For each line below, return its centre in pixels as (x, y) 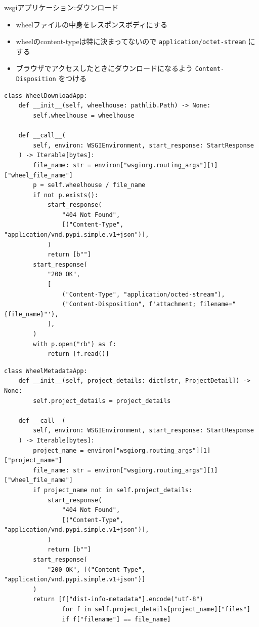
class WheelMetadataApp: (46, 371)
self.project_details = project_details (102, 401)
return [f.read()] (78, 354)
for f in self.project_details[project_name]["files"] (156, 610)
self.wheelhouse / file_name (96, 185)
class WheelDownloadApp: (46, 96)
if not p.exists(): (66, 195)
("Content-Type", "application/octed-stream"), (143, 294)
